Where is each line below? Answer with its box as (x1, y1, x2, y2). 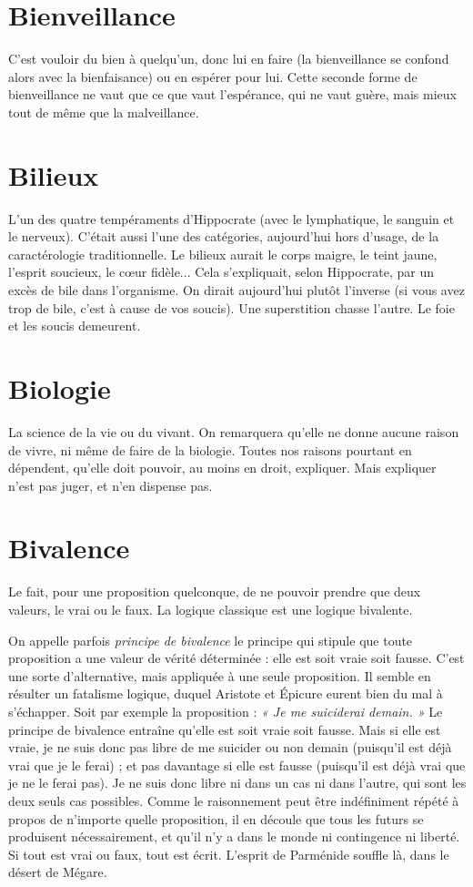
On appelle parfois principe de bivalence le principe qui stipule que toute (8, 630, 413, 649)
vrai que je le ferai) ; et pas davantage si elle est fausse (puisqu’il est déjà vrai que (8, 755, 466, 774)
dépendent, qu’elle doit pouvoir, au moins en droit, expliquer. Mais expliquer (8, 458, 437, 477)
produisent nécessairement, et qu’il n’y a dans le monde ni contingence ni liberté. (8, 827, 460, 846)
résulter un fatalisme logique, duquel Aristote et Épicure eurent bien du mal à (8, 684, 443, 703)
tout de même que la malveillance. (8, 102, 199, 121)
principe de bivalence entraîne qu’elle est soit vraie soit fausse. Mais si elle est (8, 719, 441, 739)
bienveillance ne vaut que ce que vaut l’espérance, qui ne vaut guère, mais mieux (8, 85, 457, 104)
